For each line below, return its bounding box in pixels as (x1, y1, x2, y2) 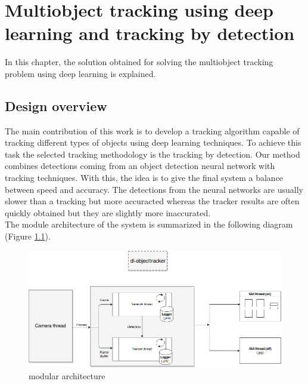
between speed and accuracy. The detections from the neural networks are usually (5, 183, 303, 195)
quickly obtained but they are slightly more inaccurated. (5, 206, 211, 219)
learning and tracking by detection (5, 21, 295, 45)
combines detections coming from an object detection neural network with (5, 159, 275, 172)
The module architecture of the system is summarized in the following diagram (5, 218, 293, 231)
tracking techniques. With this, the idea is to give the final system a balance (5, 171, 284, 184)
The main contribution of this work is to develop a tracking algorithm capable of (5, 124, 300, 137)
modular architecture (29, 369, 105, 382)
